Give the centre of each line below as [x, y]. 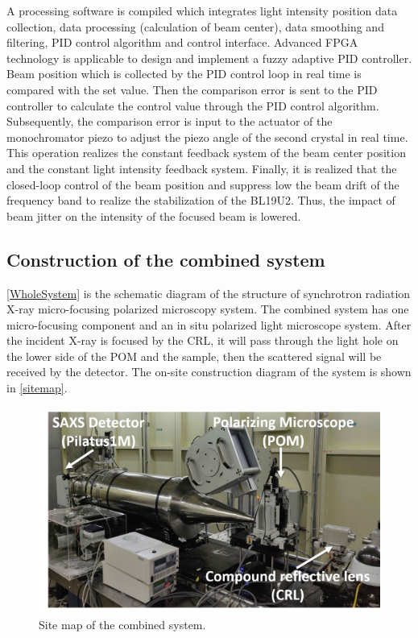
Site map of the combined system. [122, 624]
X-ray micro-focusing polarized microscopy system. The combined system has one [208, 309]
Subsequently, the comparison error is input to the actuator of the [170, 121]
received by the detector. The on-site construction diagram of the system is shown [209, 372]
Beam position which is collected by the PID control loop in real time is [184, 74]
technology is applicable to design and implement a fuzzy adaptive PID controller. [209, 58]
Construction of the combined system [166, 259]
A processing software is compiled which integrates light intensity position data [202, 10]
